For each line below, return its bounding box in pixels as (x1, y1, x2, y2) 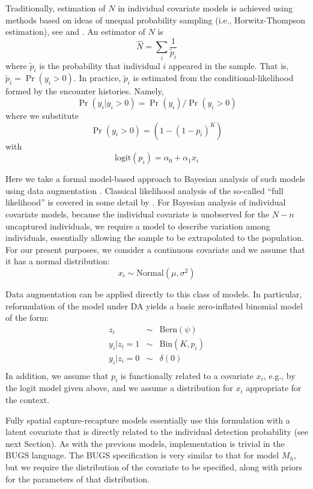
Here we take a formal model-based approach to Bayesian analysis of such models (5, 172, 305, 185)
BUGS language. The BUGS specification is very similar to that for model (5, 449, 279, 461)
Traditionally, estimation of (5, 2, 106, 14)
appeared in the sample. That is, (168, 59, 289, 71)
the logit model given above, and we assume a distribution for (5, 381, 233, 394)
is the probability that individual (39, 59, 160, 71)
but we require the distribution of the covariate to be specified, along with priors (5, 460, 302, 473)
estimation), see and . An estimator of (5, 25, 145, 38)
